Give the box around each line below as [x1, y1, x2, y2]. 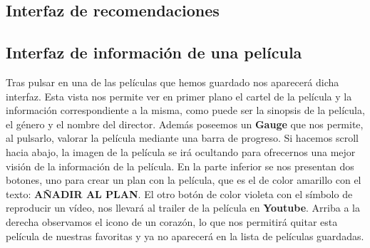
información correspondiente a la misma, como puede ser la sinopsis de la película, [6, 103, 365, 118]
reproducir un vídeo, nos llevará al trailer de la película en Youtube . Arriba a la [6, 200, 360, 215]
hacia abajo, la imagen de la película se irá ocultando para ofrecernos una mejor [6, 144, 356, 159]
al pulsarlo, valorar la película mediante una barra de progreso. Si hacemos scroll [6, 130, 359, 145]
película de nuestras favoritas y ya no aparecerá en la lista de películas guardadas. [6, 228, 364, 243]
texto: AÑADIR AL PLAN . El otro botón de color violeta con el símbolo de [6, 186, 353, 201]
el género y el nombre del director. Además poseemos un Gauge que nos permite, [6, 116, 364, 131]
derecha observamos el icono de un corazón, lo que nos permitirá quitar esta [6, 214, 338, 229]
